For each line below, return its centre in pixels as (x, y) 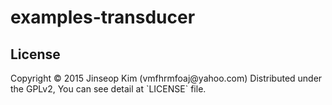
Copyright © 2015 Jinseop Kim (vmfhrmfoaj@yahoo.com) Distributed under (166, 78)
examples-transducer (103, 17)
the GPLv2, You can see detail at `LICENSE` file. (108, 89)
